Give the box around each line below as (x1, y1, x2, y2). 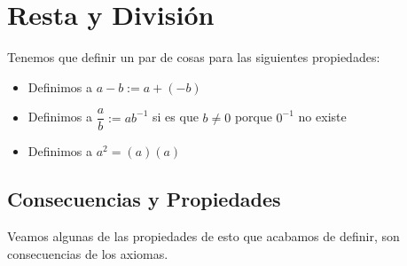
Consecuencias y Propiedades (7, 185, 281, 213)
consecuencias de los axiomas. (7, 244, 168, 262)
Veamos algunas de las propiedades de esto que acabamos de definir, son (7, 227, 400, 246)
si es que (153, 107, 199, 126)
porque (234, 107, 272, 126)
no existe (298, 107, 347, 126)
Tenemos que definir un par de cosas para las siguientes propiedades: (7, 48, 380, 66)
